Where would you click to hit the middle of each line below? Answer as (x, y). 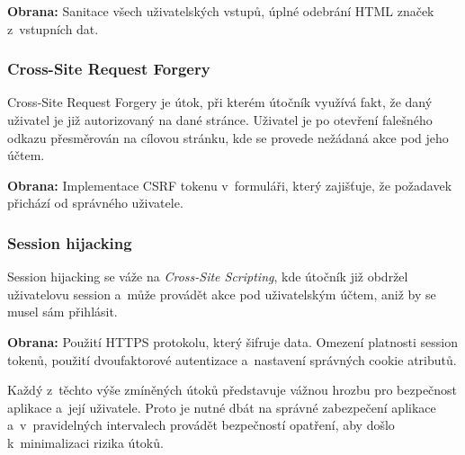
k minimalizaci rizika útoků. (85, 442)
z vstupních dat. (53, 28)
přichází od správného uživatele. (95, 203)
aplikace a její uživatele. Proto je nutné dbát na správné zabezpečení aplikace (222, 407)
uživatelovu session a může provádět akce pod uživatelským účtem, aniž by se (222, 294)
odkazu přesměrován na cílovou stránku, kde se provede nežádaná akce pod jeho (228, 137)
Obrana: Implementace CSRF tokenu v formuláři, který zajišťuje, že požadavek (230, 185)
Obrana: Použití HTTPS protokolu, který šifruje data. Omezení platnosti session (232, 341)
